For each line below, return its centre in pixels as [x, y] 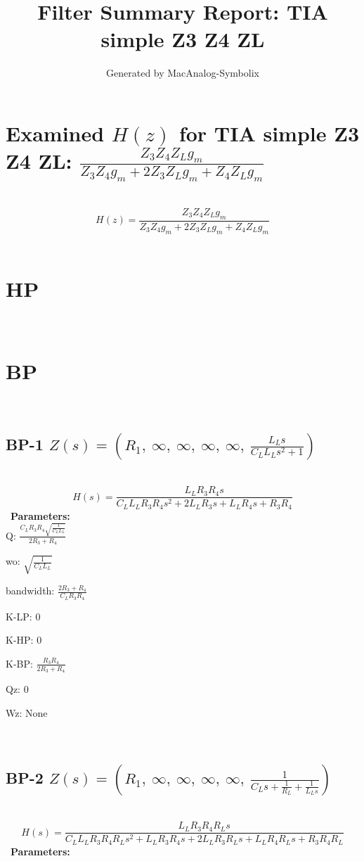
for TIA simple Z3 [269, 133]
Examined [55, 133]
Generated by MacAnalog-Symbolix [183, 73]
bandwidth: [30, 591]
